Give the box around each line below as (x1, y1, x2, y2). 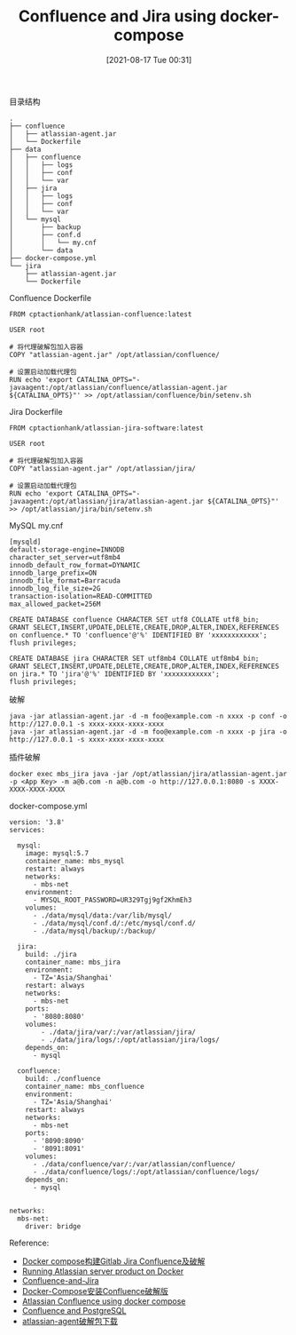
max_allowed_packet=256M (9, 600, 101, 608)
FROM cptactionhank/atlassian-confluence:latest (9, 309, 192, 319)
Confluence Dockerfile (9, 292, 91, 303)
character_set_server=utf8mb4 (9, 552, 121, 561)
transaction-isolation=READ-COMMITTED (9, 592, 152, 600)
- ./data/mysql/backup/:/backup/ (32, 926, 157, 935)
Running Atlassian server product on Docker (21, 1266, 184, 1276)
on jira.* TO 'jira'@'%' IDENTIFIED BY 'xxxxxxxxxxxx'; (9, 669, 220, 679)
